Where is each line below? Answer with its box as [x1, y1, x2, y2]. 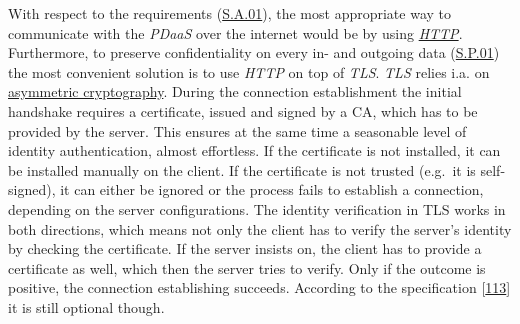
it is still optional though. [8, 296, 165, 317]
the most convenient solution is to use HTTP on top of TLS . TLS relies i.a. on [8, 61, 490, 82]
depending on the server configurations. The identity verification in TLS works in [8, 198, 506, 219]
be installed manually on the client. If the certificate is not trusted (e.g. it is [8, 159, 476, 180]
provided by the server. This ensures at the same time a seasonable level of [8, 120, 467, 141]
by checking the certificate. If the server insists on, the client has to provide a [8, 238, 482, 259]
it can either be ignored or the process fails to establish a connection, [60, 179, 484, 200]
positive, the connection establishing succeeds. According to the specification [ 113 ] [8, 277, 511, 298]
